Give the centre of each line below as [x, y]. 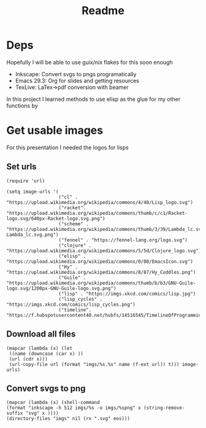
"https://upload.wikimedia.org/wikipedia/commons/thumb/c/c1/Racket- [97, 213]
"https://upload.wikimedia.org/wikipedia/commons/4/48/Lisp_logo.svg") [100, 202]
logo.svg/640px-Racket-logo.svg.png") [56, 219]
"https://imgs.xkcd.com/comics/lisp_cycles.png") [71, 305]
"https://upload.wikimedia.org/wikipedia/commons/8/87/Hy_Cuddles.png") [101, 272]
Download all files [41, 334]
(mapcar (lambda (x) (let [39, 348]
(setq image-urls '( [33, 192]
